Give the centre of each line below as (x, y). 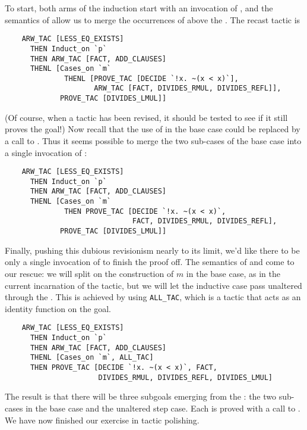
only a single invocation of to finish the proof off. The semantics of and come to (150, 262)
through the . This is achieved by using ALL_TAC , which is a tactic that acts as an (153, 297)
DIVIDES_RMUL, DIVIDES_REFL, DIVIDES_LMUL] (186, 377)
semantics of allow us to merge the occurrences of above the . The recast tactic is (153, 19)
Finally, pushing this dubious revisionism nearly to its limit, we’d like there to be (152, 250)
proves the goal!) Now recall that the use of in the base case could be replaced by (153, 129)
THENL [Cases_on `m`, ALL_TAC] (92, 358)
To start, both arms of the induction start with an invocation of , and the (139, 8)
